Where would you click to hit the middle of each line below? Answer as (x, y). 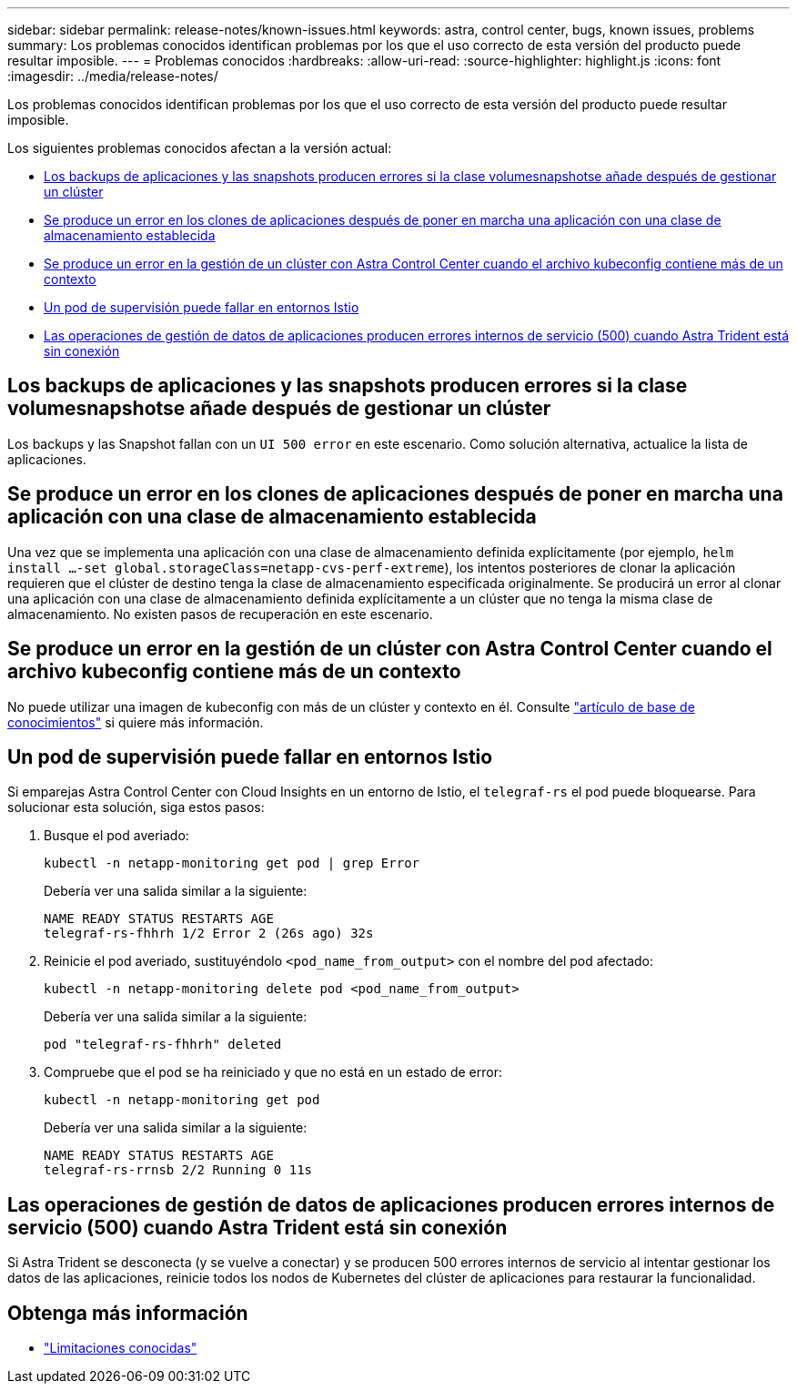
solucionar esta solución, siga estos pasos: (136, 807)
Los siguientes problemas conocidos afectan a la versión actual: (200, 148)
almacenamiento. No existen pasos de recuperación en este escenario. (220, 614)
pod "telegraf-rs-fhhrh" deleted (163, 1045)
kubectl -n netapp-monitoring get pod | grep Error (232, 863)
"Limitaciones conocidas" (121, 1348)
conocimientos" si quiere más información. (136, 722)
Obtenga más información (128, 1313)
